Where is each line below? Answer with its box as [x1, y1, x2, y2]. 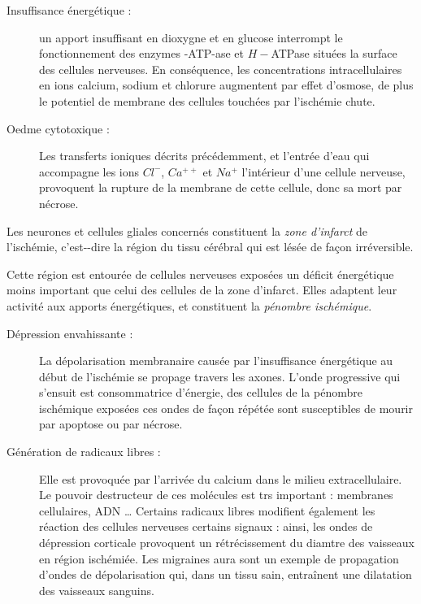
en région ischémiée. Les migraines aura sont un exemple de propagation [39, 550, 399, 567]
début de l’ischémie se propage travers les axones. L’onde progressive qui [39, 367, 401, 385]
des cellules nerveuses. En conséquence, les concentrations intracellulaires [39, 60, 402, 77]
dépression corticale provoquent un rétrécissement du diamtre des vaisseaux [39, 534, 414, 551]
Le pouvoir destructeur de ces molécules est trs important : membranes [39, 486, 393, 503]
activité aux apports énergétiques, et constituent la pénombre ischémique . [7, 297, 372, 314]
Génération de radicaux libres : [7, 443, 161, 460]
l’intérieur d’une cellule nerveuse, [241, 163, 406, 180]
